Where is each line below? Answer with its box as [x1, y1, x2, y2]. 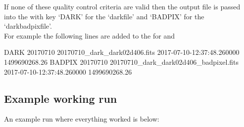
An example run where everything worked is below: [4, 114, 159, 124]
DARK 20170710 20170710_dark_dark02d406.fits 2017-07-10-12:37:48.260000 [4, 47, 240, 57]
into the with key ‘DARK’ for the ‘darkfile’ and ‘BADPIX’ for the [4, 11, 204, 21]
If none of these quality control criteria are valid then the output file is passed [4, 1, 241, 11]
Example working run [4, 90, 117, 106]
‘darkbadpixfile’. [4, 21, 52, 31]
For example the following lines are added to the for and [4, 30, 175, 41]
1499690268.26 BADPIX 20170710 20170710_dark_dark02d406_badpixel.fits [4, 56, 239, 67]
